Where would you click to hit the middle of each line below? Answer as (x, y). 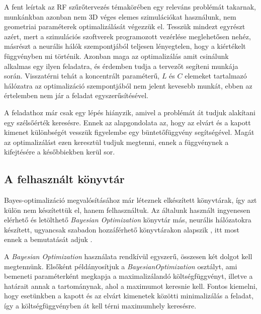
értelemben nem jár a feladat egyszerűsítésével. (76, 95)
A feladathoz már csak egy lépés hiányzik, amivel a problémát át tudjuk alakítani (130, 112)
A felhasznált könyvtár (64, 179)
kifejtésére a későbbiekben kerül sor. (60, 152)
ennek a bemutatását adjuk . (48, 239)
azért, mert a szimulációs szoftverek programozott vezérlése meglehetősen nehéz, (127, 36)
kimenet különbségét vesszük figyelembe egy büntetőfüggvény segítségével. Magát (129, 132)
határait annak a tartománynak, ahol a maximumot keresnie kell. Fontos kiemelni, (131, 286)
